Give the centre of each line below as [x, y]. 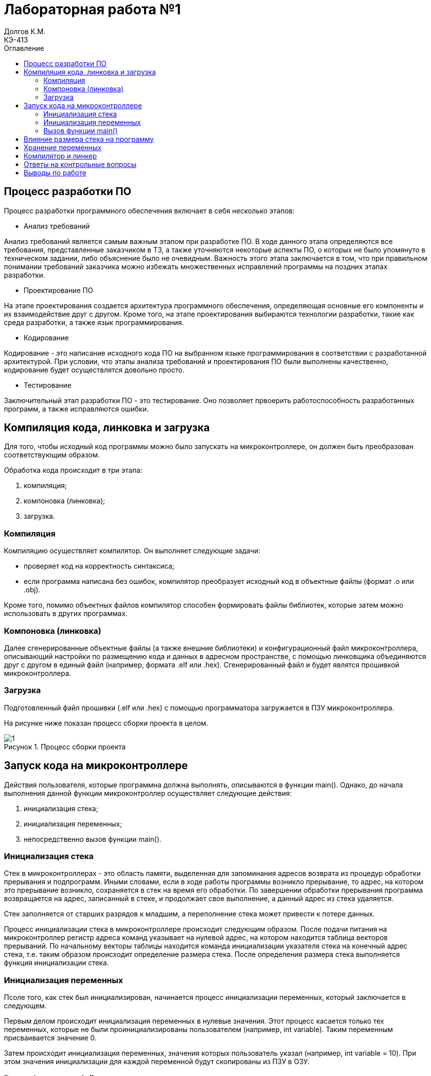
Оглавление [24, 48]
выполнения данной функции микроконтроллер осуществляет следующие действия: [148, 793]
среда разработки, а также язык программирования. [94, 322]
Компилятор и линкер [60, 156]
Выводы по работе [55, 172]
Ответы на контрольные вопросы [80, 164]
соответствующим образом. [52, 455]
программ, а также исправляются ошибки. [76, 409]
